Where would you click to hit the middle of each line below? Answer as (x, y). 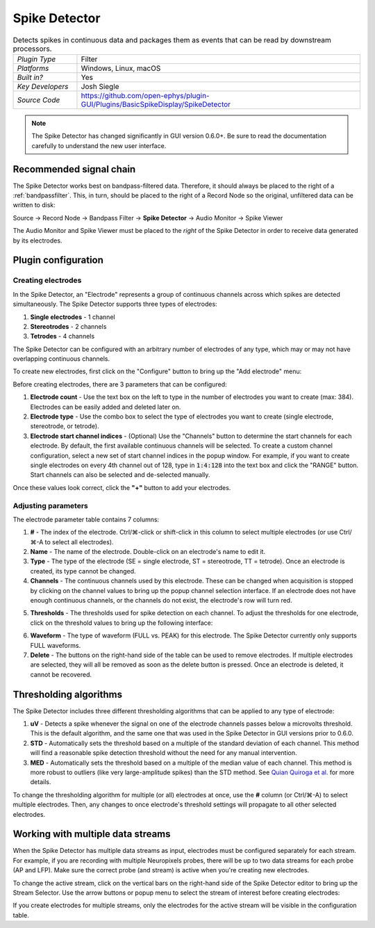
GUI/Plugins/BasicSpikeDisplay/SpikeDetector (156, 104)
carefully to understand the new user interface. (99, 145)
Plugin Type (36, 59)
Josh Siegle (100, 86)
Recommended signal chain (74, 169)
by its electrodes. (37, 241)
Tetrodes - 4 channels (62, 336)
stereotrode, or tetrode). (65, 426)
